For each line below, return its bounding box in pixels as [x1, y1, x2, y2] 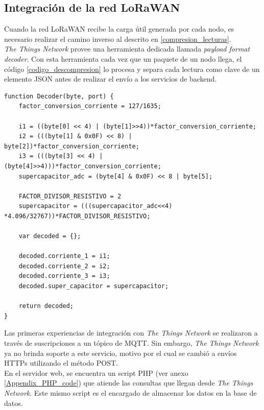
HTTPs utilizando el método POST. [4, 357, 118, 368]
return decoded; [18, 302, 74, 310]
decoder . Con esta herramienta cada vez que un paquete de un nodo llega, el [4, 53, 242, 64]
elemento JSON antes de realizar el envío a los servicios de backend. [4, 73, 217, 84]
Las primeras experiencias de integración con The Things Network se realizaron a [4, 327, 258, 338]
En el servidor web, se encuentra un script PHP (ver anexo [4, 367, 188, 378]
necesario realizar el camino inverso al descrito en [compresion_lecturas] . [4, 33, 231, 44]
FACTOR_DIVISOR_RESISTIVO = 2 [18, 192, 122, 200]
